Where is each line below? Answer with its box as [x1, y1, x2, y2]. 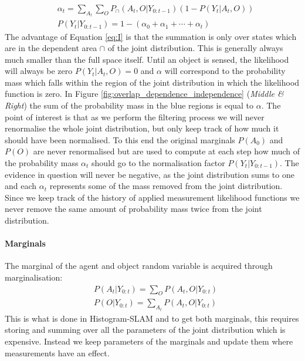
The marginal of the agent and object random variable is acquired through [5, 259, 273, 272]
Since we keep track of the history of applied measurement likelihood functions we [5, 191, 300, 203]
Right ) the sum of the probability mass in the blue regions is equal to [5, 99, 254, 112]
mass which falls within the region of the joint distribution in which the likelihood [5, 76, 300, 88]
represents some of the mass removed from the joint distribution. [49, 180, 283, 192]
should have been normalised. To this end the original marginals [5, 133, 235, 146]
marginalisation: [5, 271, 63, 283]
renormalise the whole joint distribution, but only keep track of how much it [5, 122, 279, 134]
